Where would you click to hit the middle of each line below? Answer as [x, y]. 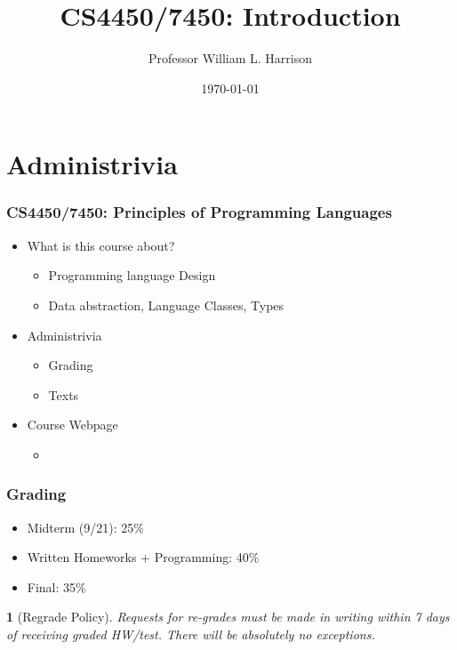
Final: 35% [56, 586]
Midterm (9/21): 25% [85, 527]
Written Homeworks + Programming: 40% [143, 557]
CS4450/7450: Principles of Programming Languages [199, 212]
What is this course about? [101, 245]
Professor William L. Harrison [230, 58]
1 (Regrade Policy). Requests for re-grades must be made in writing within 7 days [228, 617]
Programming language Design [132, 275]
